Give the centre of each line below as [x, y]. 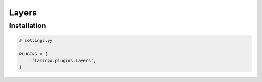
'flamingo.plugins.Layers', [63, 61]
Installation [27, 26]
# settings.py [36, 40]
